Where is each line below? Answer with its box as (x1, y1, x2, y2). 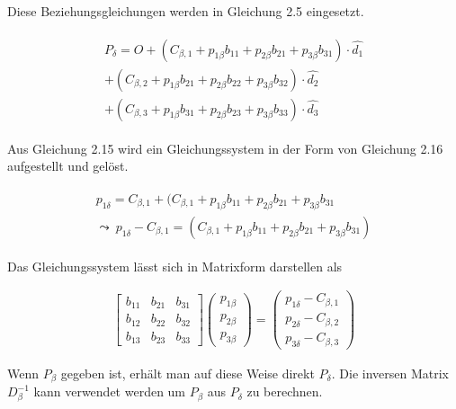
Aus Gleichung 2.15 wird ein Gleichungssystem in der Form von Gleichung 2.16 (7, 138, 443, 157)
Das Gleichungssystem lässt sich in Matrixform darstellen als (7, 256, 343, 275)
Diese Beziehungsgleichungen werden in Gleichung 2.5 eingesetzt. (7, 2, 364, 20)
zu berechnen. (246, 382, 323, 401)
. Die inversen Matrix (331, 363, 449, 382)
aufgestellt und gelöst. (7, 156, 129, 175)
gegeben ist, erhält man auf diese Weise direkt (60, 363, 315, 382)
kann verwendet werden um (33, 382, 186, 401)
